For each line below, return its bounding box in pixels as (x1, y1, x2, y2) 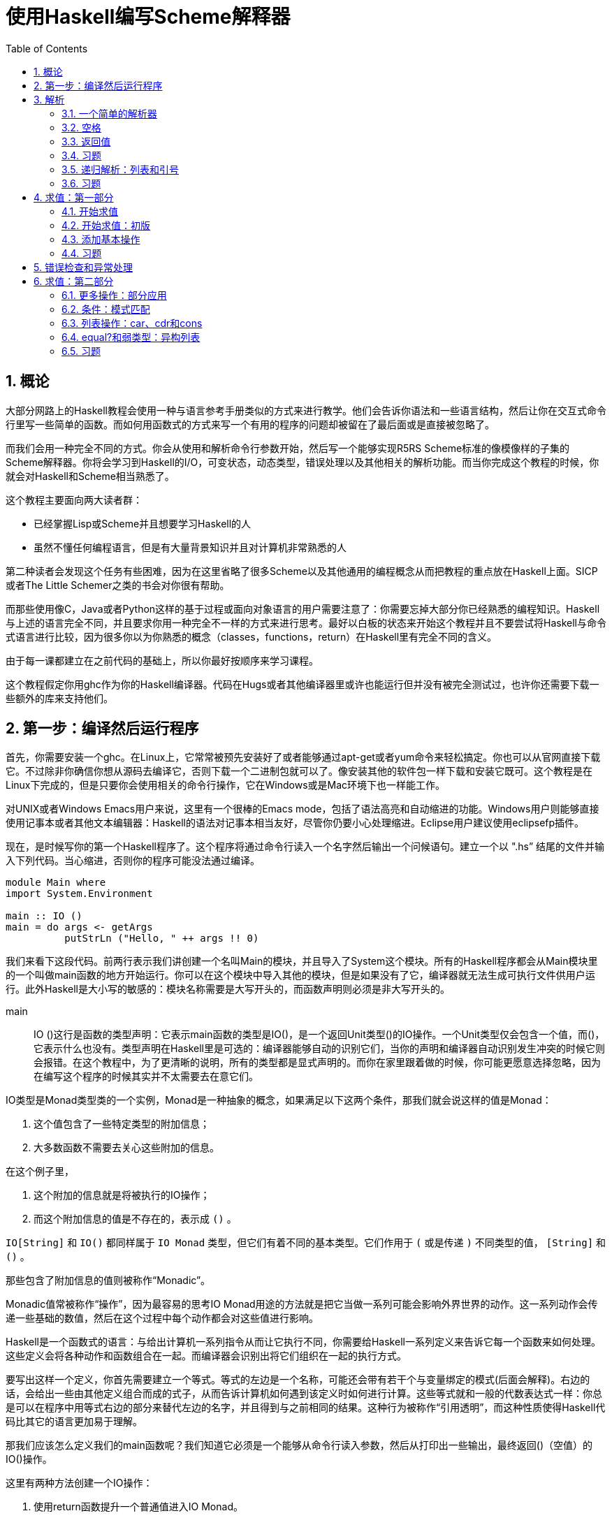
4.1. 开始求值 (61, 205, 119, 217)
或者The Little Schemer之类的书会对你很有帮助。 (6, 578, 230, 591)
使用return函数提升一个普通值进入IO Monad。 (34, 1501, 243, 1513)
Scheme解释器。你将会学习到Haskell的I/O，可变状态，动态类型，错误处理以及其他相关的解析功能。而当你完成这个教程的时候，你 (6, 455, 599, 468)
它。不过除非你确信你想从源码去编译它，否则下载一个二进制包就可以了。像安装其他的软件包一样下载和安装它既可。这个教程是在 (6, 765, 592, 778)
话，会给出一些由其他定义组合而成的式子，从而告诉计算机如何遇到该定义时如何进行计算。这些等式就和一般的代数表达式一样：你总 (6, 1387, 602, 1400)
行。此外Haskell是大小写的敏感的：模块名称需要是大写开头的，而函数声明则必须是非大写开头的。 (6, 983, 450, 995)
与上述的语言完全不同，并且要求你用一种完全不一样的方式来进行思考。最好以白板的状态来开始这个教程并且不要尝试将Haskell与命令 (6, 616, 606, 629)
